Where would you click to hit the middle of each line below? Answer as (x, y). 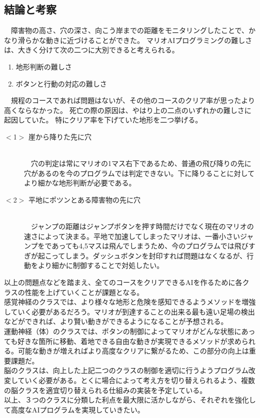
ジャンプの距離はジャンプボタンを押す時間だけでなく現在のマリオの (142, 226)
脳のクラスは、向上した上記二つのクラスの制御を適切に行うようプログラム (126, 370)
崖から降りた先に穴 (60, 136)
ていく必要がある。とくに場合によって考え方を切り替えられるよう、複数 (136, 380)
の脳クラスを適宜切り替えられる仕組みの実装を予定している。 (105, 390)
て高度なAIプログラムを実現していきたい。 (74, 409)
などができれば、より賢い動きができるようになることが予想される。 (116, 321)
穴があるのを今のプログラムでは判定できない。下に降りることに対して (139, 173)
